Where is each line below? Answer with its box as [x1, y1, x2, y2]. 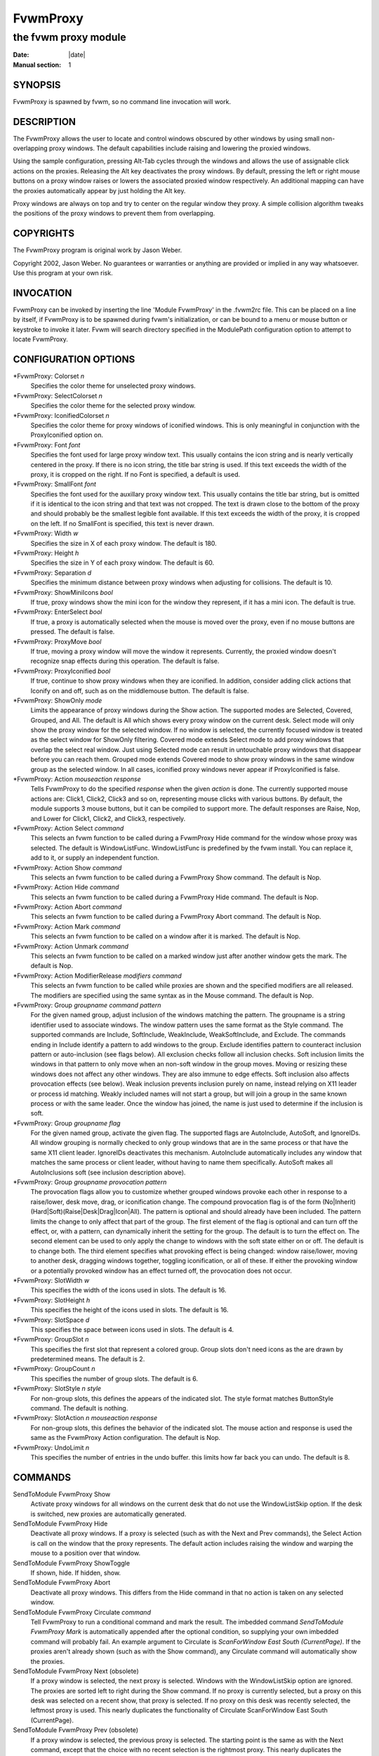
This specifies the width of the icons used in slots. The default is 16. [30, 1286, 227, 1295]
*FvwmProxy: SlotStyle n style [13, 1384, 102, 1393]
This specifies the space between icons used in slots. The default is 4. [30, 1325, 234, 1334]
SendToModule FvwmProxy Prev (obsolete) [13, 1726, 139, 1734]
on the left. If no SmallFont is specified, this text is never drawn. [30, 519, 214, 528]
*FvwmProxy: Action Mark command [13, 922, 121, 931]
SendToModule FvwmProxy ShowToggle [13, 1559, 130, 1567]
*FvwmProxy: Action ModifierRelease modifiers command [13, 971, 182, 980]
